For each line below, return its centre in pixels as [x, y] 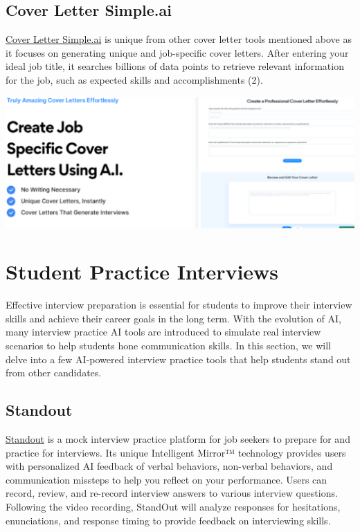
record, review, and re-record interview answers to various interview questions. [172, 493]
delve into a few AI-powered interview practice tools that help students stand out [178, 359]
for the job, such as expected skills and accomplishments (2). [134, 79]
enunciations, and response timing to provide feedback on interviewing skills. [168, 520]
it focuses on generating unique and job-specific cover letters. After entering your [177, 52]
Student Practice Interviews [142, 272]
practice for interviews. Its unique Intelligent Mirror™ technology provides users [176, 452]
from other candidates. [54, 373]
